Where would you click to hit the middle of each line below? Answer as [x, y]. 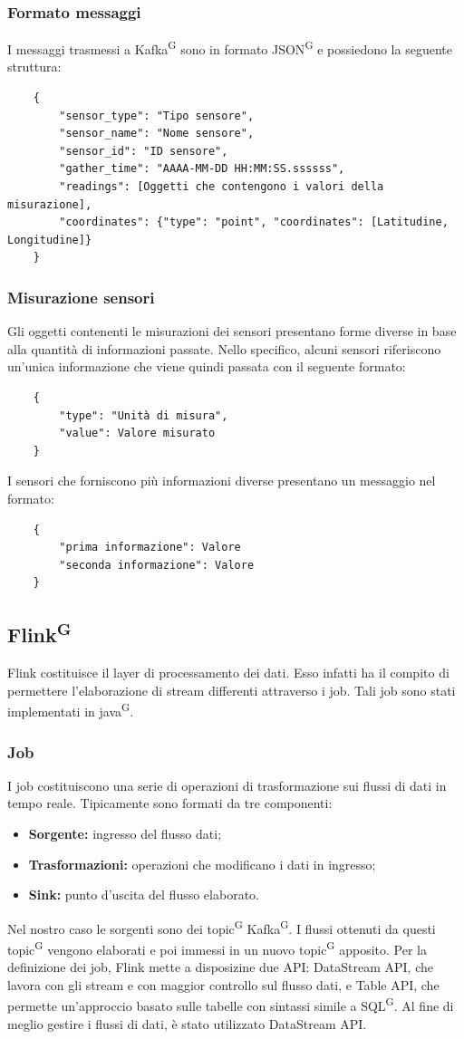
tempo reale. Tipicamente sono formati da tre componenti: [170, 803]
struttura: [34, 67]
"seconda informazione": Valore [157, 565]
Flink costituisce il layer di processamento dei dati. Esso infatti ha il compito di [228, 673]
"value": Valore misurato [137, 433]
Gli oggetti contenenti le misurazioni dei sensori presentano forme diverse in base [232, 331]
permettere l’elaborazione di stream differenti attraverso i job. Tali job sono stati [232, 690]
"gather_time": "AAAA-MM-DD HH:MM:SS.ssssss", [202, 169]
